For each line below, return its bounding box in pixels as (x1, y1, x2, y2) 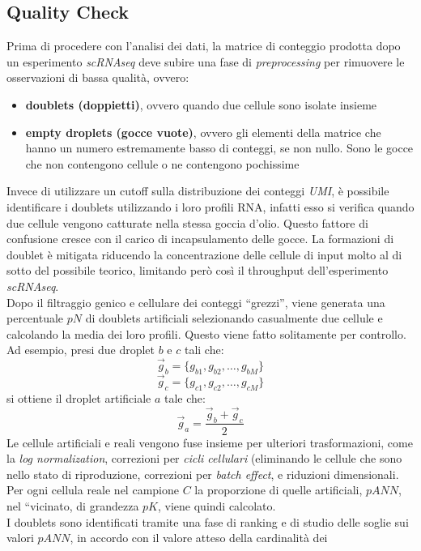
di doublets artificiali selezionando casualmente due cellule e (85, 310, 383, 327)
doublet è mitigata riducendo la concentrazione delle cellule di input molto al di (6, 246, 402, 263)
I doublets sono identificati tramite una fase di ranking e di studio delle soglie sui (6, 513, 409, 530)
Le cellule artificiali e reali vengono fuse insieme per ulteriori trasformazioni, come (6, 434, 413, 451)
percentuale (6, 310, 64, 327)
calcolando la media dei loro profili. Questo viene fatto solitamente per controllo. (6, 325, 406, 342)
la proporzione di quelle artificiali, (194, 481, 363, 498)
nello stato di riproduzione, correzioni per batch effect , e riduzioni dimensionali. (6, 465, 399, 482)
